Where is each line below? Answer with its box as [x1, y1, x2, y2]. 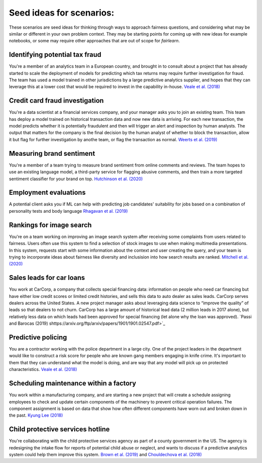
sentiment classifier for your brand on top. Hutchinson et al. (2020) [9, 176, 143, 182]
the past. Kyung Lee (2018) [9, 412, 63, 418]
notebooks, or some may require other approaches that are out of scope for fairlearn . [9, 38, 180, 44]
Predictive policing [9, 333, 67, 341]
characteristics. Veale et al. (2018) [9, 367, 77, 372]
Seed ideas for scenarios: [9, 7, 115, 18]
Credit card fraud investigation [9, 96, 104, 105]
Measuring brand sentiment [9, 149, 96, 158]
